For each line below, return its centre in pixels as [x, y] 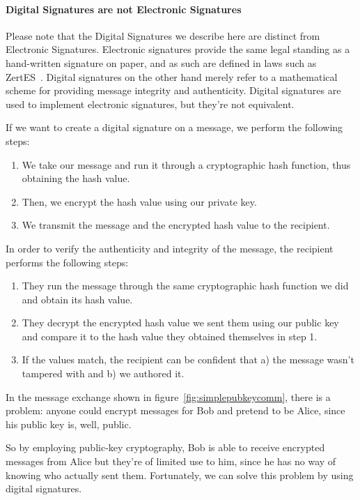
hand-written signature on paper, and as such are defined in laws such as [161, 62]
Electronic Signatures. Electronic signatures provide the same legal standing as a [178, 49]
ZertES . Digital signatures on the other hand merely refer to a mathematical [172, 76]
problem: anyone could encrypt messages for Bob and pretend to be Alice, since [175, 410]
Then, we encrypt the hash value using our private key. [139, 201]
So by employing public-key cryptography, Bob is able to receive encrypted [165, 447]
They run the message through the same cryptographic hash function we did [185, 286]
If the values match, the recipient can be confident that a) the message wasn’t [188, 359]
